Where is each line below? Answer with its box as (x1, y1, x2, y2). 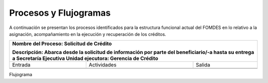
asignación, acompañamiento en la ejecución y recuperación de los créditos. (9, 31, 166, 37)
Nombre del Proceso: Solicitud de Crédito (12, 40, 112, 47)
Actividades (88, 61, 117, 68)
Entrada (12, 61, 31, 68)
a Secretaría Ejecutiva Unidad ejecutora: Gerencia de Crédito (12, 55, 158, 62)
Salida (196, 61, 210, 68)
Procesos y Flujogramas (9, 7, 111, 18)
